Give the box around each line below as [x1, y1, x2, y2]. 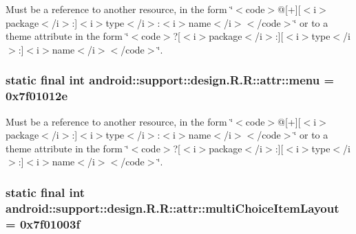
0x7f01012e [6, 87, 68, 104]
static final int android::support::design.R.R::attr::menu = [6, 71, 335, 89]
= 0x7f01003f [6, 215, 81, 232]
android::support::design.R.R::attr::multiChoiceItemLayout [6, 199, 339, 216]
